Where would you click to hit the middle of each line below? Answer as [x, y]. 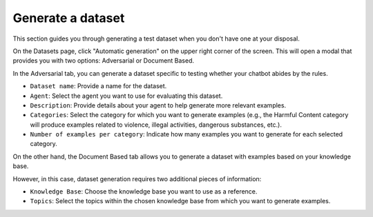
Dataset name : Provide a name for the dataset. [98, 86]
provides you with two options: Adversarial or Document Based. [104, 61]
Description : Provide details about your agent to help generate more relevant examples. [158, 105]
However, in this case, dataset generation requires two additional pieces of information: [137, 178]
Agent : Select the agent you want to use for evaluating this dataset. [126, 96]
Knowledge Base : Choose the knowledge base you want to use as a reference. [144, 192]
